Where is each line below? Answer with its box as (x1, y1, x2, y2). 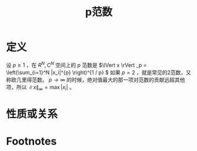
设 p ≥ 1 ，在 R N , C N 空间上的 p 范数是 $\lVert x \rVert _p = (6, 60, 147, 68)
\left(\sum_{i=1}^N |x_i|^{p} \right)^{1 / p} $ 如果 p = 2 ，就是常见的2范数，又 (6, 69, 191, 76)
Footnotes (6, 135, 57, 147)
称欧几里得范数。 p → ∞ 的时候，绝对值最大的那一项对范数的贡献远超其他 (6, 76, 185, 83)
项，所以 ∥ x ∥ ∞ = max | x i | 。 (6, 83, 75, 92)
